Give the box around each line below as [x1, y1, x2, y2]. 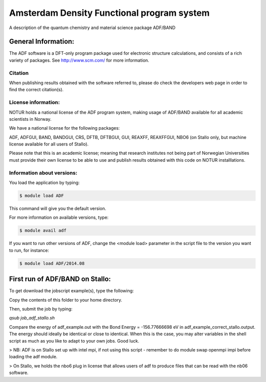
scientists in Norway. [9, 116, 52, 122]
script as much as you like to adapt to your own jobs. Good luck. [9, 338, 139, 344]
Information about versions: [9, 169, 77, 176]
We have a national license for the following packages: [9, 125, 120, 131]
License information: [9, 99, 60, 106]
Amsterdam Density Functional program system [9, 7, 210, 18]
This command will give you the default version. [9, 205, 106, 211]
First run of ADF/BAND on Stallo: [9, 275, 111, 283]
